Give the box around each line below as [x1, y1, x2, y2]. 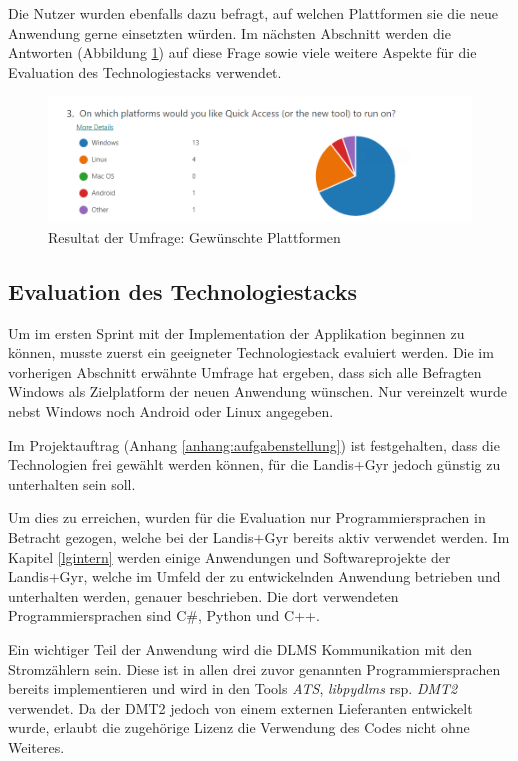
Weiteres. [8, 736, 65, 757]
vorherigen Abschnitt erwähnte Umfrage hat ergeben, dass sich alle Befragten [8, 361, 482, 382]
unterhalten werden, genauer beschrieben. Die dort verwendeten [8, 585, 399, 606]
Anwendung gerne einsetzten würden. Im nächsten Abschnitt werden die [8, 22, 451, 43]
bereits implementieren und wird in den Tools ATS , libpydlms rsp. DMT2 [8, 678, 458, 699]
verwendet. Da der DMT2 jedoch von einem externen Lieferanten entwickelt [8, 697, 473, 718]
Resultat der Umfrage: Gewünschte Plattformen [48, 226, 341, 247]
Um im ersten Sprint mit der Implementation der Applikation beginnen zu [8, 322, 465, 343]
